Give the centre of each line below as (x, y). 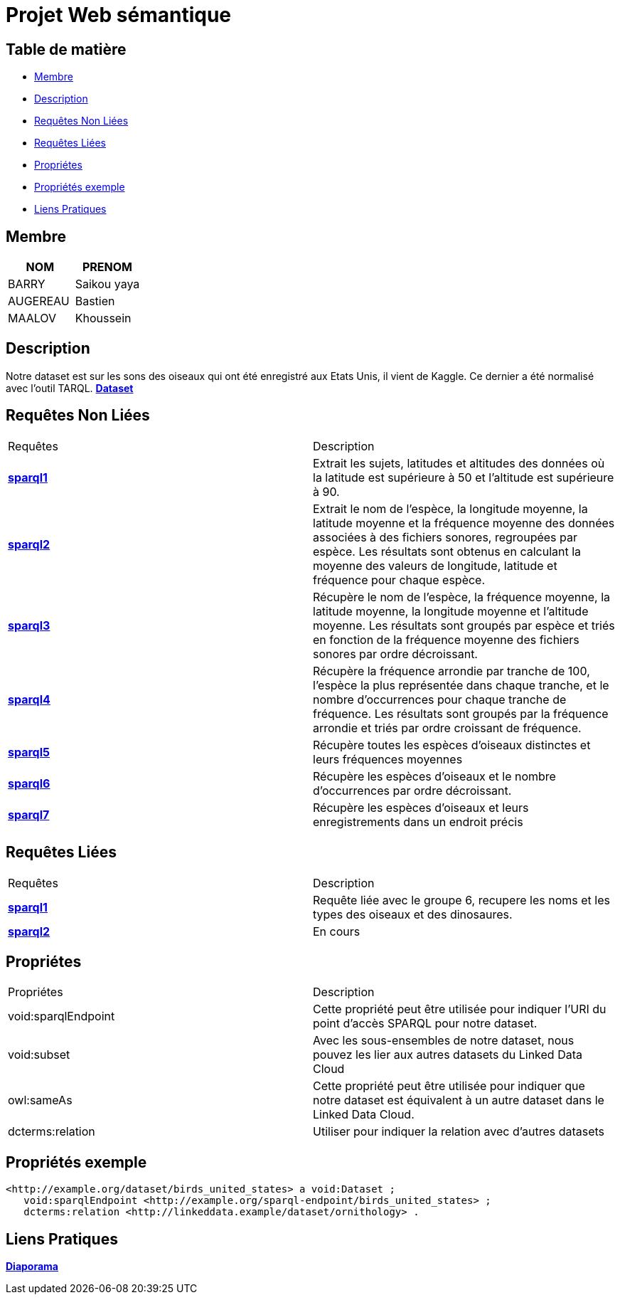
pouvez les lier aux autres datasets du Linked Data (448, 1055)
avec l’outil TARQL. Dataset (70, 388)
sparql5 (29, 752)
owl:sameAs (40, 1100)
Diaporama (32, 1267)
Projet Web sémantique (119, 15)
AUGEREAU (39, 301)
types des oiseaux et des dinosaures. (413, 914)
